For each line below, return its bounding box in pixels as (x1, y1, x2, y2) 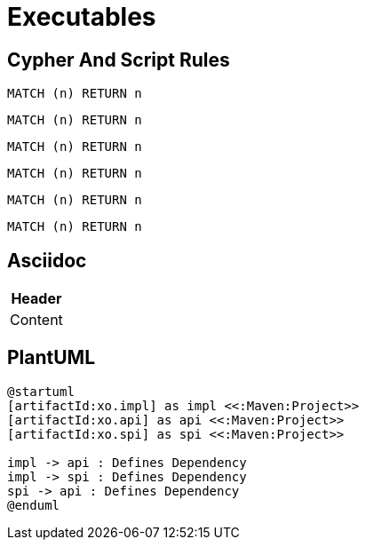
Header (11, 289, 62, 308)
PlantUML (7, 346, 96, 369)
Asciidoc (7, 249, 87, 272)
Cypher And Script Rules (7, 48, 230, 71)
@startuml (7, 384, 75, 399)
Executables (7, 2, 156, 32)
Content (10, 311, 63, 329)
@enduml (7, 497, 60, 512)
